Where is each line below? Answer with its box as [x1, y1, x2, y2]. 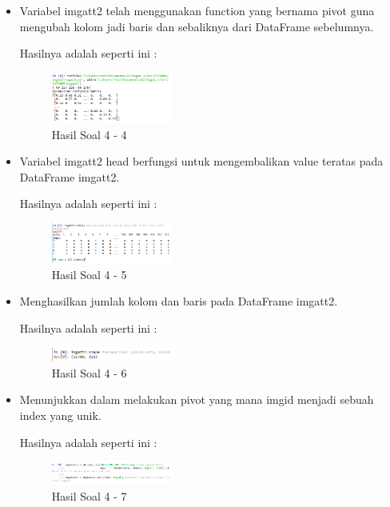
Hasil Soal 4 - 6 [51, 364, 127, 381]
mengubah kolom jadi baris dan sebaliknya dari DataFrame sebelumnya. [19, 18, 374, 34]
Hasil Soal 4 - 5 [51, 265, 127, 282]
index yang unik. [19, 406, 101, 423]
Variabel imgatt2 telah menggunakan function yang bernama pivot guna [19, 2, 375, 18]
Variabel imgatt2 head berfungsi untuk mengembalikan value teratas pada [19, 153, 384, 170]
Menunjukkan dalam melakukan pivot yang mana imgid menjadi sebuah [19, 391, 374, 408]
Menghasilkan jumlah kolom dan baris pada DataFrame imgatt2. [19, 293, 338, 309]
